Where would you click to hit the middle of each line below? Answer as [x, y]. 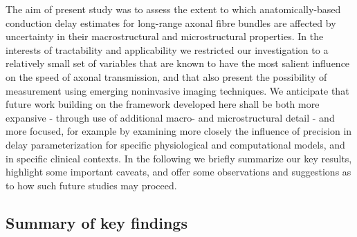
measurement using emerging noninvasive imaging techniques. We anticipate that [177, 90]
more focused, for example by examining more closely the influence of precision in [179, 131]
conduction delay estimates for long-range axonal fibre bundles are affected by [171, 22]
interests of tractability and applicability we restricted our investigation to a [167, 49]
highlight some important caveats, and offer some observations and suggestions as [178, 172]
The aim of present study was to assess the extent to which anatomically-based [173, 9]
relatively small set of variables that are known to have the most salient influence [178, 63]
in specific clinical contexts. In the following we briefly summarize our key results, [179, 158]
